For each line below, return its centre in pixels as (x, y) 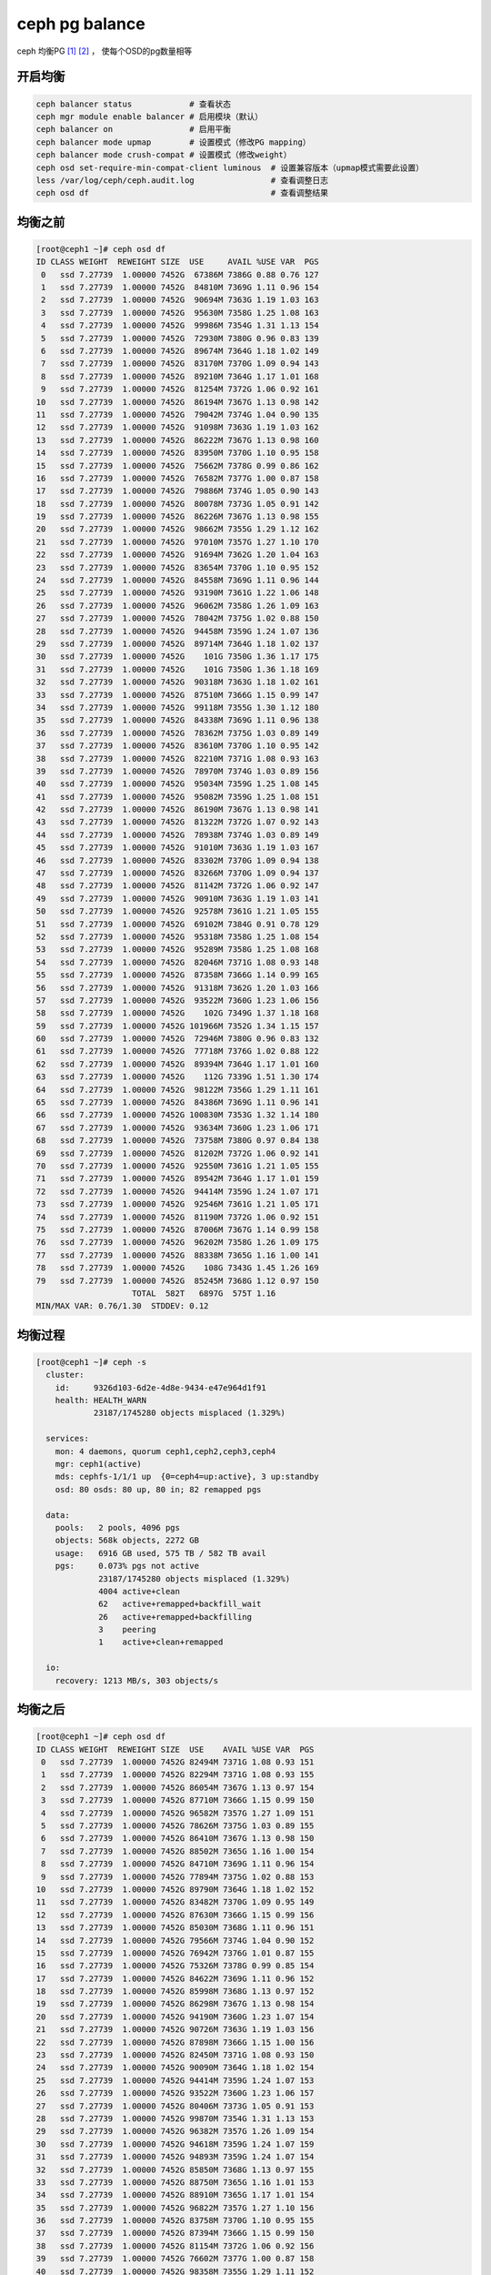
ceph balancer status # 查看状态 (134, 104)
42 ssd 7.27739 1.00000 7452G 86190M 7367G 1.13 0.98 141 (177, 809)
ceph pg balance (81, 24)
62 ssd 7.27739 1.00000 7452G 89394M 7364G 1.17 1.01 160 (177, 1064)
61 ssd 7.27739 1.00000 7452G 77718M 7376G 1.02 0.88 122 (177, 1052)
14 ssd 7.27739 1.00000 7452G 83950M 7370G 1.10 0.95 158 (177, 453)
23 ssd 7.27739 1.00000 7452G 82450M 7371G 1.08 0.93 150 (175, 2055)
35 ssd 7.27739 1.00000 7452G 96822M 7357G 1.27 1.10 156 (175, 2208)
